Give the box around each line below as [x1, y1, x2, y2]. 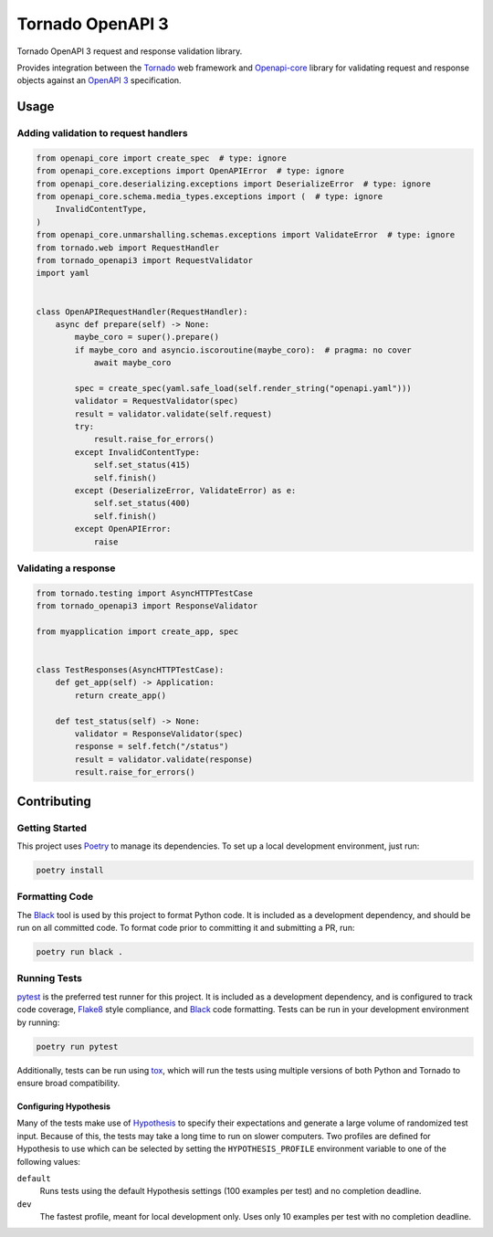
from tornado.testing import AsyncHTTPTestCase [36, 587, 253, 598]
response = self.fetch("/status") [74, 741, 229, 752]
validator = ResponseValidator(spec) [74, 729, 244, 739]
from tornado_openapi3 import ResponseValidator [36, 601, 258, 611]
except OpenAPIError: [74, 523, 172, 534]
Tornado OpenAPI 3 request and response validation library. [16, 46, 243, 57]
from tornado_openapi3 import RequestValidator [36, 256, 253, 266]
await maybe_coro [93, 357, 172, 368]
